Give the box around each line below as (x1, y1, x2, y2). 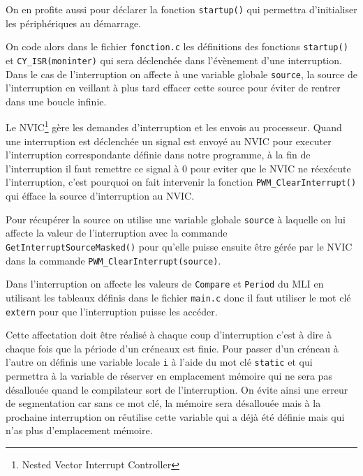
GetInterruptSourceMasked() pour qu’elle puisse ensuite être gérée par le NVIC (6, 239, 353, 253)
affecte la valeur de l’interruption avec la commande (6, 225, 228, 240)
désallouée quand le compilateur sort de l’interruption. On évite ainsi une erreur (6, 382, 348, 396)
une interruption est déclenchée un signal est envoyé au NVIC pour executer (6, 133, 332, 148)
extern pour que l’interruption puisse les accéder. (6, 304, 218, 318)
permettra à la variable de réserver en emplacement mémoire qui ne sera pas (6, 369, 332, 383)
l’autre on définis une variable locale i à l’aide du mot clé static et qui (6, 355, 313, 369)
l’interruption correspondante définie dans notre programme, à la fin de (6, 147, 311, 162)
